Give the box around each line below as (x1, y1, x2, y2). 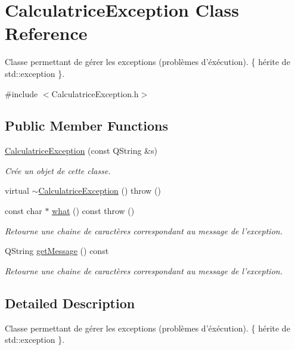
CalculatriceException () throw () (38, 184, 162, 197)
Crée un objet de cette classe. (5, 164, 111, 176)
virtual (5, 184, 29, 197)
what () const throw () (52, 205, 135, 217)
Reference (5, 21, 88, 45)
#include (5, 87, 38, 100)
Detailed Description (5, 293, 135, 312)
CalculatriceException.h (51, 87, 139, 100)
